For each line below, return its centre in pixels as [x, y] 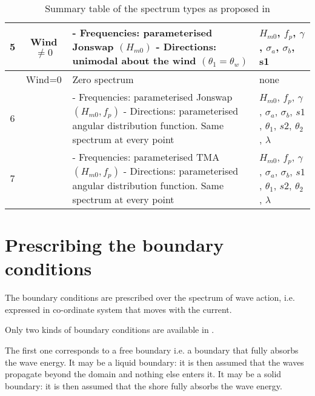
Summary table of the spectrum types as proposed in [157, 8]
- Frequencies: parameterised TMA [146, 156]
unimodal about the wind [134, 61]
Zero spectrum [103, 79]
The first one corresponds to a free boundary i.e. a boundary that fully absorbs [152, 350]
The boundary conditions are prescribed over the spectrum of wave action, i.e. [150, 297]
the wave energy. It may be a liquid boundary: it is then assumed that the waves [154, 362]
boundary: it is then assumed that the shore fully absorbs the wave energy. [144, 385]
